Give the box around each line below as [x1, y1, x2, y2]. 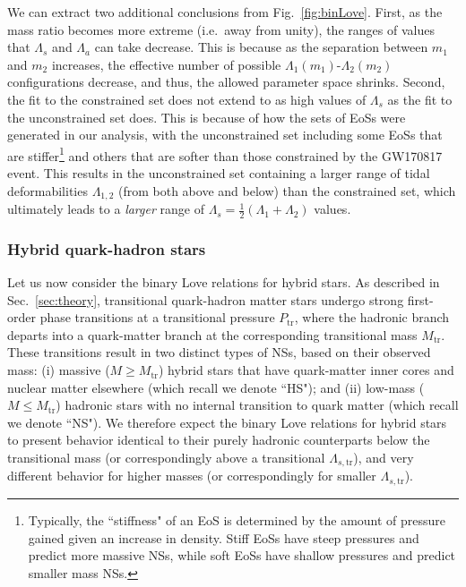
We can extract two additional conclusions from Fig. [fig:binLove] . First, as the [7, 3, 443, 21]
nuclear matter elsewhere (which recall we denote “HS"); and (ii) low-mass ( [7, 378, 425, 396]
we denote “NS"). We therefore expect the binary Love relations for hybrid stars [7, 413, 447, 431]
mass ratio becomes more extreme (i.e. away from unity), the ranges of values [7, 20, 435, 38]
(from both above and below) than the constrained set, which [118, 181, 456, 200]
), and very [353, 448, 414, 467]
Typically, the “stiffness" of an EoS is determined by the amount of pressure [28, 510, 446, 529]
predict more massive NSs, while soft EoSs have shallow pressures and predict [28, 546, 456, 565]
